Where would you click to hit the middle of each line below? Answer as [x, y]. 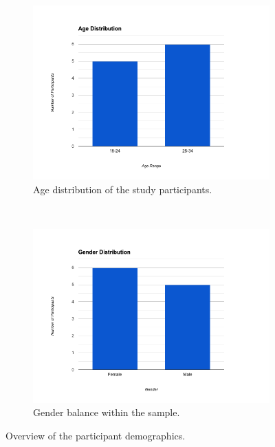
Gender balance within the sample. [107, 412]
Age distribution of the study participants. [123, 189]
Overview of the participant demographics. [96, 435]
